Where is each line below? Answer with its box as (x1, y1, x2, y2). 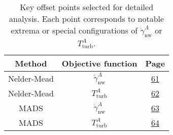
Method (15, 57, 47, 70)
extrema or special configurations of (11, 24, 138, 36)
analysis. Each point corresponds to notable (9, 13, 164, 24)
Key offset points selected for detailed (20, 1, 154, 13)
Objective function (61, 57, 137, 70)
